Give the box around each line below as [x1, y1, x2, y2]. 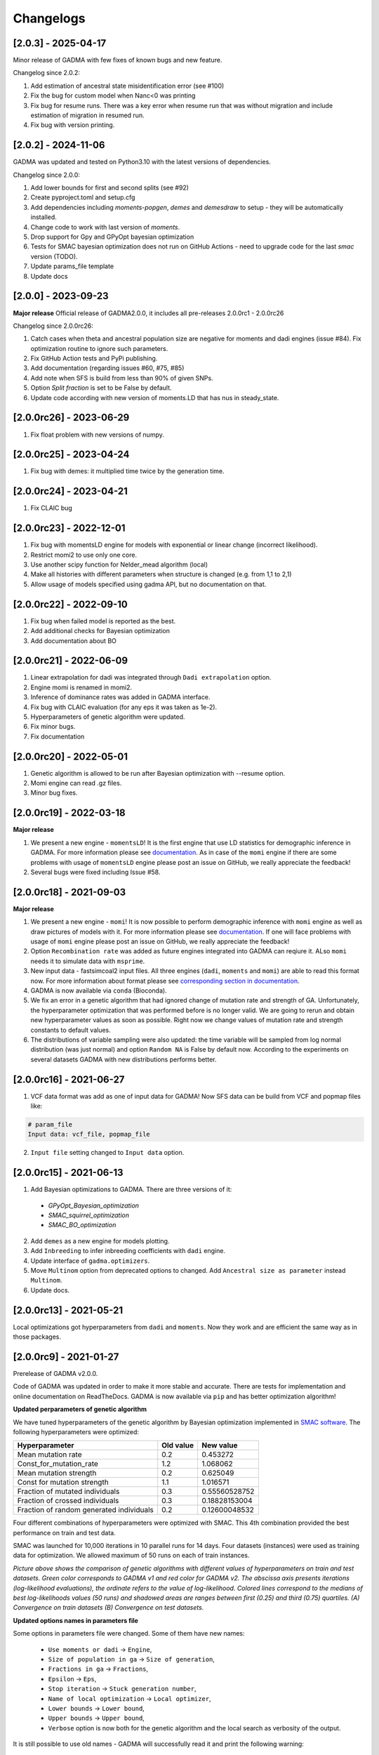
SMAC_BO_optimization [48, 1221, 117, 1229]
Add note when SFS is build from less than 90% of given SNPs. [30, 373, 213, 382]
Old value [161, 1441, 194, 1450]
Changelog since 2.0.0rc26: [13, 322, 94, 330]
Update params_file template [30, 262, 114, 270]
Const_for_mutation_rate [17, 1459, 98, 1469]
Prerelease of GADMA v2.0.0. [13, 1369, 98, 1377]
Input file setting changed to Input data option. [30, 1148, 185, 1157]
